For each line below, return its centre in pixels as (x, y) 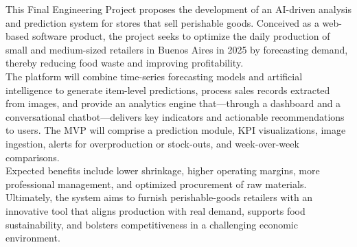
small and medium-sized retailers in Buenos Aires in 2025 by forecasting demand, (177, 49)
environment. (33, 238)
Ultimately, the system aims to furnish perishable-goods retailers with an (159, 197)
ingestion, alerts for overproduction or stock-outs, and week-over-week (152, 143)
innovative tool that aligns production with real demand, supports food (156, 210)
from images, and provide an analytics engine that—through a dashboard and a (173, 103)
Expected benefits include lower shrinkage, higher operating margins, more (163, 170)
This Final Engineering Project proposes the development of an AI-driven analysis (178, 9)
